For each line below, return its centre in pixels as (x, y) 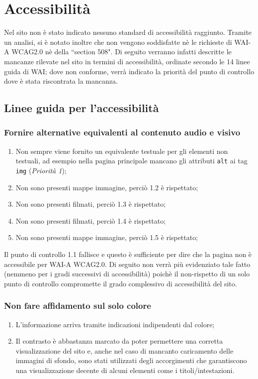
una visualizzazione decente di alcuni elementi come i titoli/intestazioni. (125, 370)
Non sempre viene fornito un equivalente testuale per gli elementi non (122, 151)
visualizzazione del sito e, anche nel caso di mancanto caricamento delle (125, 350)
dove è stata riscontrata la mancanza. (61, 81)
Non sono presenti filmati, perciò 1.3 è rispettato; (91, 204)
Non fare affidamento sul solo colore (78, 306)
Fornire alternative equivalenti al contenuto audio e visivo (122, 132)
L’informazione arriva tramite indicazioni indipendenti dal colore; (115, 324)
